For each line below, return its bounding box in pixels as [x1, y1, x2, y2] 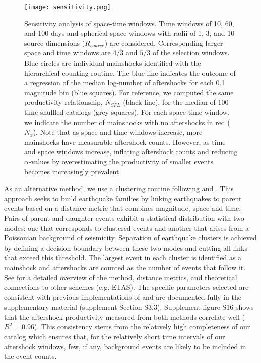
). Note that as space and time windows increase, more [33, 127, 203, 137]
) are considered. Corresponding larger [104, 37, 223, 48]
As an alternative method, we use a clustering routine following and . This [4, 183, 234, 194]
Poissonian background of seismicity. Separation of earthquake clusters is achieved [4, 232, 257, 243]
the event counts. [4, 351, 57, 361]
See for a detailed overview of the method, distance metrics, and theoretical [4, 272, 237, 282]
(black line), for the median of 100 [123, 97, 229, 107]
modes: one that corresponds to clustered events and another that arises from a [4, 222, 249, 233]
